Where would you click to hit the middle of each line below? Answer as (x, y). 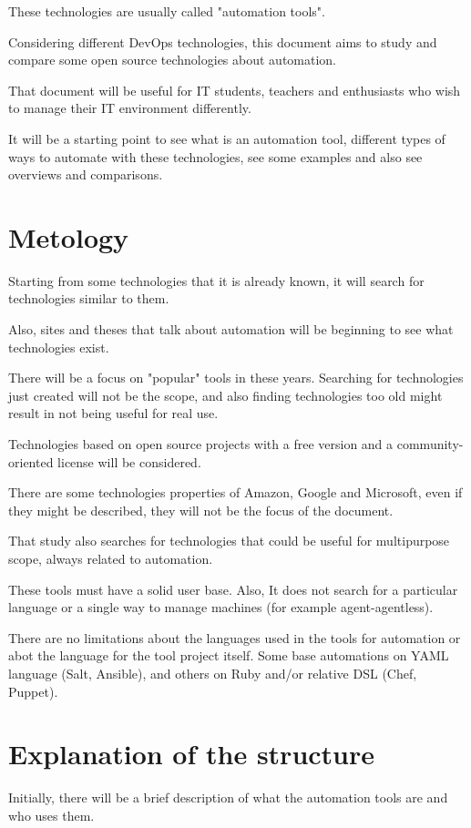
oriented (31, 461)
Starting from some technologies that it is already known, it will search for (216, 280)
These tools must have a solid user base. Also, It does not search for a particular (233, 589)
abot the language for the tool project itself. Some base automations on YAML (229, 655)
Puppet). (33, 691)
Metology (69, 236)
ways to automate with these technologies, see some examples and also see (215, 156)
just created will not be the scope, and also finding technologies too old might (225, 395)
